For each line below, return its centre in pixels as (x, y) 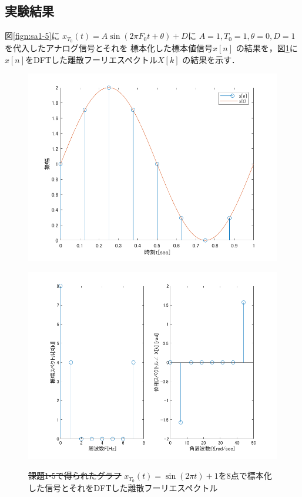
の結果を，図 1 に (267, 48)
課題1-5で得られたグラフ (75, 476)
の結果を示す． (211, 59)
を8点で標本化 (245, 476)
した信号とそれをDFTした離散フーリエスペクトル (123, 488)
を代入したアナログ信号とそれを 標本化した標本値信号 (109, 48)
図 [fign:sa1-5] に (32, 36)
